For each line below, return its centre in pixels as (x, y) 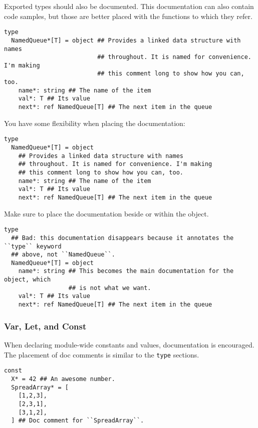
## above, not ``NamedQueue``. (63, 255)
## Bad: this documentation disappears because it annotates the (122, 238)
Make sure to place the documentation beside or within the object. (106, 213)
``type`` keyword (33, 246)
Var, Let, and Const (45, 326)
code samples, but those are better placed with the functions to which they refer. (128, 16)
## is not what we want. (110, 288)
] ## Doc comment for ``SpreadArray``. (78, 421)
